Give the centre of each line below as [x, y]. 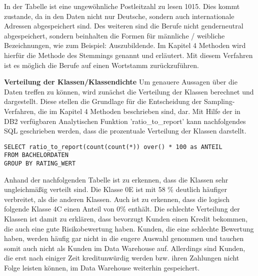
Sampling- [219, 101]
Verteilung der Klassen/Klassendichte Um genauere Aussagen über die [121, 82]
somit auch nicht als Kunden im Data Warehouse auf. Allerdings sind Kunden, [125, 248]
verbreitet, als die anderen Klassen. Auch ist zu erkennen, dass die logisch [117, 199]
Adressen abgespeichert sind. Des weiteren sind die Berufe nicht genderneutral [124, 26]
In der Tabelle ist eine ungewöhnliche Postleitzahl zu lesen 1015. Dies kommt [122, 6]
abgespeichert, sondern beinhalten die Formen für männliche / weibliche [114, 35]
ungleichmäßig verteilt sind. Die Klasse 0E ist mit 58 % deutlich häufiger [116, 189]
